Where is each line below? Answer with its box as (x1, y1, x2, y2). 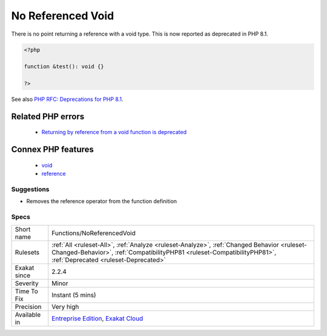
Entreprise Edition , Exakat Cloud (51, 314, 144, 323)
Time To (15, 287, 39, 296)
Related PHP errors (11, 111, 85, 121)
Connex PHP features (11, 144, 94, 155)
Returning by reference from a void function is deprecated (41, 129, 187, 136)
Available (15, 310, 41, 318)
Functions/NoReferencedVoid (51, 228, 136, 237)
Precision (15, 302, 42, 311)
